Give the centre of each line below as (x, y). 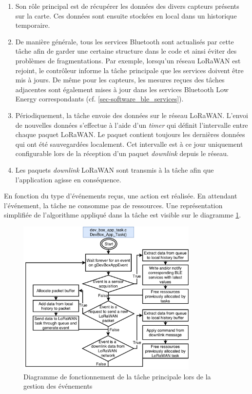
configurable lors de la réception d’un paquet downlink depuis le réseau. (122, 153)
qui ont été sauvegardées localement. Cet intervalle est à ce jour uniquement (129, 144)
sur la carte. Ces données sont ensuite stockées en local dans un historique (126, 15)
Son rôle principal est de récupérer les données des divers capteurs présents (127, 6)
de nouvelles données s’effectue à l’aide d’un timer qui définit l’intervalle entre (132, 125)
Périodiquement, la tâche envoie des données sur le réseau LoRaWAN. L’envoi (132, 115)
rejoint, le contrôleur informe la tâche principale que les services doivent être (129, 70)
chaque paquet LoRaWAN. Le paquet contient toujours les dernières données (130, 134)
